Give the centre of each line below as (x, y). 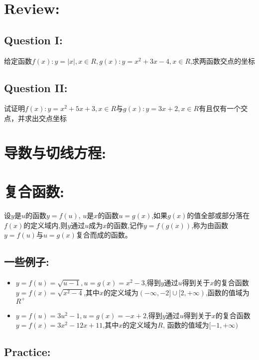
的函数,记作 (125, 225)
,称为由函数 (210, 225)
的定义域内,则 (46, 225)
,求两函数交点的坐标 (223, 60)
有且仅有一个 (220, 108)
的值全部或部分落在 (218, 215)
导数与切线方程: (55, 152)
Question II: (36, 87)
